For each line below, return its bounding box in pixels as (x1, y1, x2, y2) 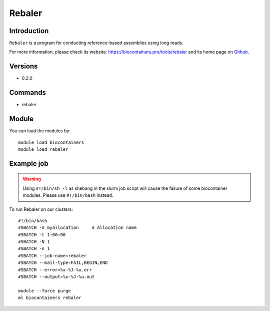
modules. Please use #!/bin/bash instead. (22, 192, 113, 198)
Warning (22, 176, 41, 182)
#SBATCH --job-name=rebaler (18, 253, 87, 258)
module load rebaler (18, 146, 68, 152)
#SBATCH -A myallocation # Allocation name (18, 225, 137, 230)
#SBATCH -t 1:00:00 (18, 232, 66, 237)
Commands (9, 88, 46, 97)
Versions (9, 62, 38, 71)
